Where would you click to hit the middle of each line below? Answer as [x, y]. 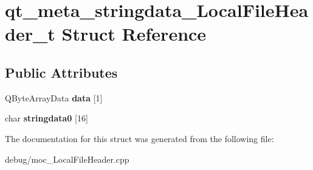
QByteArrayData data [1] [54, 97]
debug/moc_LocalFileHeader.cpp [67, 159]
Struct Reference [134, 34]
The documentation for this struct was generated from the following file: [139, 138]
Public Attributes [61, 72]
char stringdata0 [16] [46, 118]
